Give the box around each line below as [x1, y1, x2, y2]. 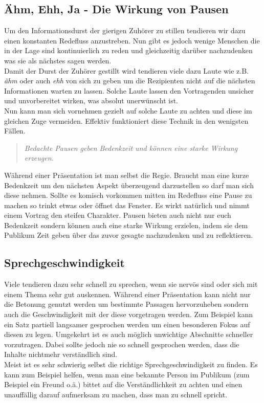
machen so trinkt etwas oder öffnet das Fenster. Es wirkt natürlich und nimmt [4, 199, 250, 210]
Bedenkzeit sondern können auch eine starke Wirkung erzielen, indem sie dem [4, 219, 248, 230]
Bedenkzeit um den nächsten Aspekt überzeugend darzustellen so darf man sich [4, 180, 254, 190]
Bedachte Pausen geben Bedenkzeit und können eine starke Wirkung [24, 142, 238, 153]
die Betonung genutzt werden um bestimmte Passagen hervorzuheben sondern [4, 299, 249, 309]
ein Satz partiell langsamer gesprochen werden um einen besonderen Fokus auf [4, 319, 250, 329]
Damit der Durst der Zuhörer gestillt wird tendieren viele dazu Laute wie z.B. [4, 65, 249, 76]
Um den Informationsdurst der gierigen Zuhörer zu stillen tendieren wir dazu [4, 25, 246, 36]
